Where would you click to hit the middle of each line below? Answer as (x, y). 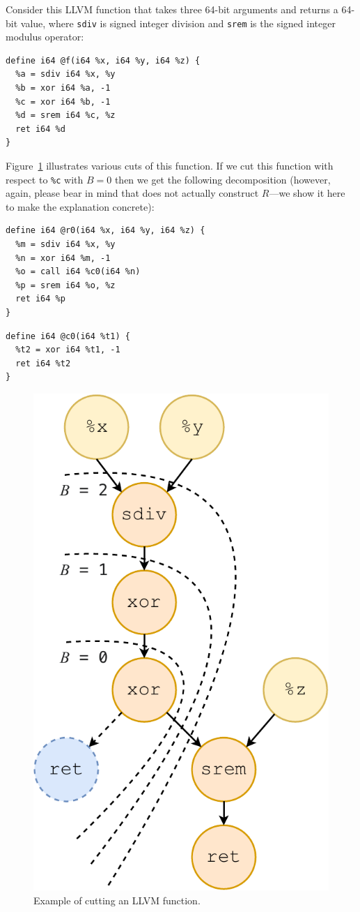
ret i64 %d (40, 129)
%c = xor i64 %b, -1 (63, 102)
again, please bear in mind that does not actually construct (132, 193)
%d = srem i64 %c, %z (65, 115)
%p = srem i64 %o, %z (65, 285)
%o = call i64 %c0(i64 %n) (78, 272)
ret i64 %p (40, 299)
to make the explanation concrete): (80, 206)
